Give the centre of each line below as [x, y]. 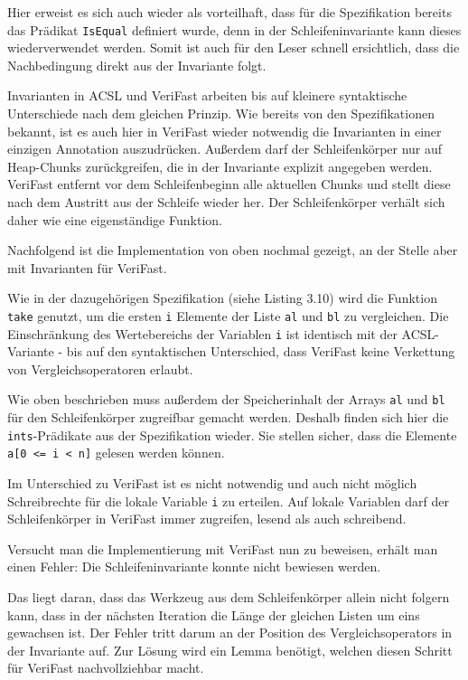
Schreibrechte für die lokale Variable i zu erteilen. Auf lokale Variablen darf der [228, 501]
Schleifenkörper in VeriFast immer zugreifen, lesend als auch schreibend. [207, 519]
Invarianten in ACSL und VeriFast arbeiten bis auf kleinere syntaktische [207, 95]
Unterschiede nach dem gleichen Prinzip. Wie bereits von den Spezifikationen [221, 113]
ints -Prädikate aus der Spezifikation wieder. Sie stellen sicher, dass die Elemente [232, 434]
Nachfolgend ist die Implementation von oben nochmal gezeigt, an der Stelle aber [233, 250]
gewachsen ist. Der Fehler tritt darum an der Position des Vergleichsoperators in [230, 633]
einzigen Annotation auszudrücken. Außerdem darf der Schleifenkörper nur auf [225, 149]
